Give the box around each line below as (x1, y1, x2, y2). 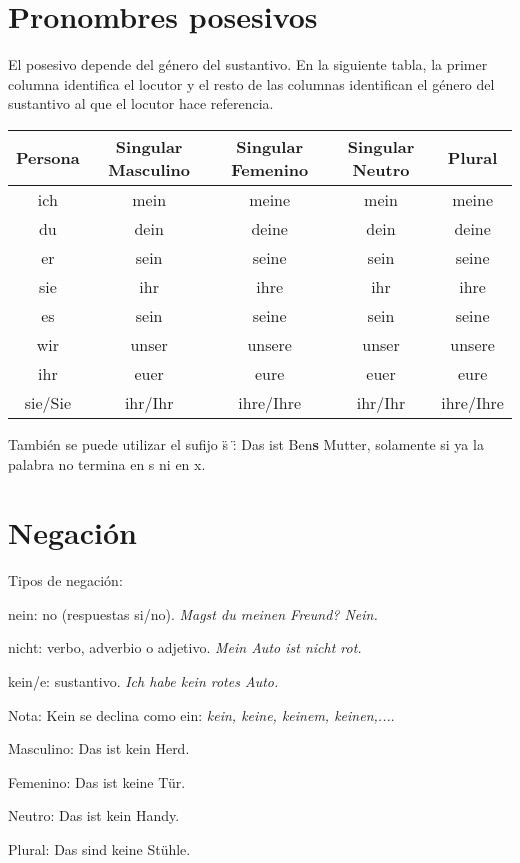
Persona (16, 146, 80, 170)
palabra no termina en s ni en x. (8, 453, 206, 474)
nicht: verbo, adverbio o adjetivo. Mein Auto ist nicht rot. (8, 637, 362, 658)
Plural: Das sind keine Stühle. (8, 838, 191, 859)
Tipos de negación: (8, 570, 123, 591)
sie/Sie (24, 390, 72, 414)
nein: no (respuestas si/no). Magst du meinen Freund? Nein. (8, 603, 378, 624)
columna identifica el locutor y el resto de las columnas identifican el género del (8, 73, 495, 94)
